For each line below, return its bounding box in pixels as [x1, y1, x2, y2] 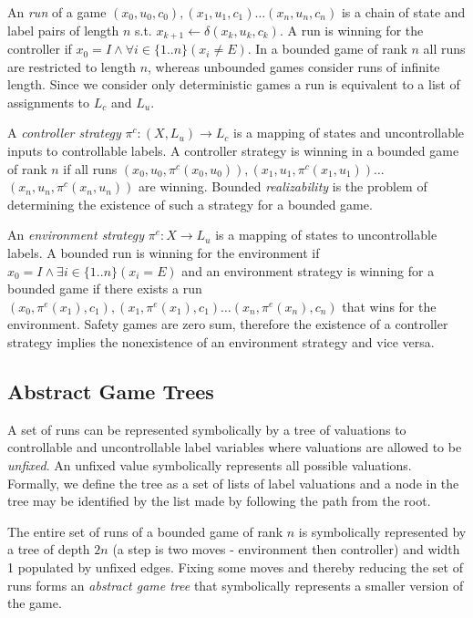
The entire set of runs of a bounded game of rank [7, 521, 283, 541]
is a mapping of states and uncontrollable [233, 123, 465, 142]
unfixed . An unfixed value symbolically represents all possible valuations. [7, 455, 412, 474]
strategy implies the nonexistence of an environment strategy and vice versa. [7, 332, 435, 351]
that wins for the [342, 296, 437, 315]
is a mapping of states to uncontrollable [215, 225, 437, 244]
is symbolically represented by [298, 521, 467, 541]
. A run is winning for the [279, 20, 424, 39]
